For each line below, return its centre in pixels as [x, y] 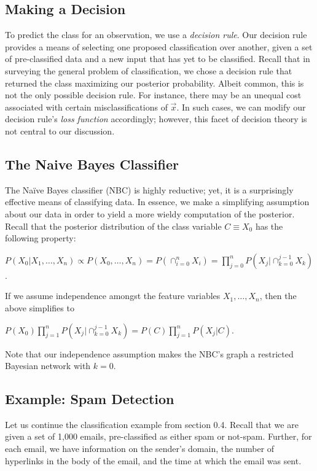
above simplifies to [40, 307]
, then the [278, 296]
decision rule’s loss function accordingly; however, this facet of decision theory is [156, 119]
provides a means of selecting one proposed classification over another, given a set [159, 46]
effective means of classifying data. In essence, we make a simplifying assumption [157, 202]
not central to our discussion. [60, 130]
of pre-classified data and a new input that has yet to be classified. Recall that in [158, 59]
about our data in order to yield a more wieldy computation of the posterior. [150, 213]
